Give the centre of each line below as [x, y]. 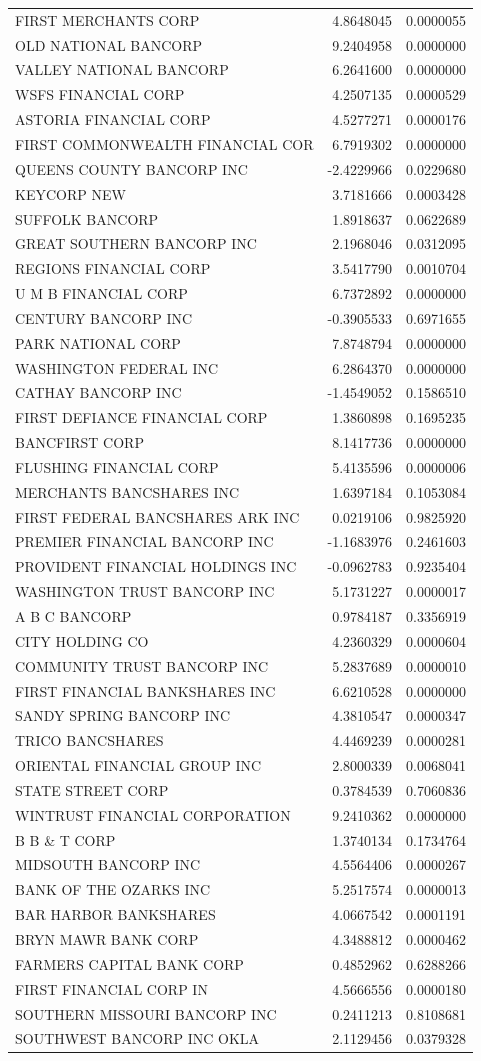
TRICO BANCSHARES [89, 740]
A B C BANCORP [73, 616]
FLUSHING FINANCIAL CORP [117, 466]
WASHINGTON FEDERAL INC [117, 367]
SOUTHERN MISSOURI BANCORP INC [146, 1013]
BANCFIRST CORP [79, 442]
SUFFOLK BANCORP [87, 218]
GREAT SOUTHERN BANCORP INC [136, 243]
